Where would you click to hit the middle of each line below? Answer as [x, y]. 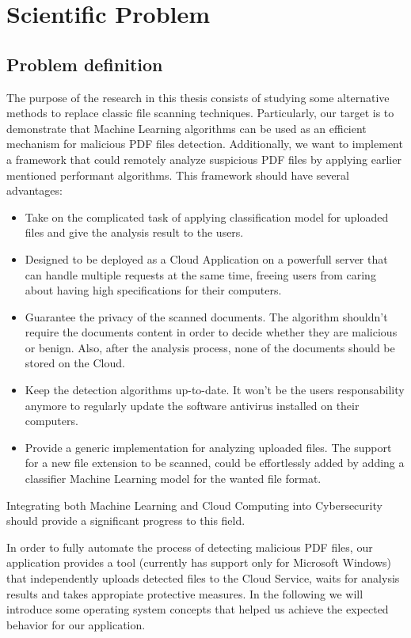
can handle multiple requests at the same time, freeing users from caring [200, 274]
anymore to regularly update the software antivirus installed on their [192, 405]
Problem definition [85, 64]
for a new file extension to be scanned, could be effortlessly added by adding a [215, 463]
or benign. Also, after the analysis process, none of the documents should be [210, 347]
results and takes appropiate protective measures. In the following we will [185, 593]
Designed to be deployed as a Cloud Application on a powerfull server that [206, 258]
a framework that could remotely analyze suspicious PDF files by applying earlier [204, 159]
